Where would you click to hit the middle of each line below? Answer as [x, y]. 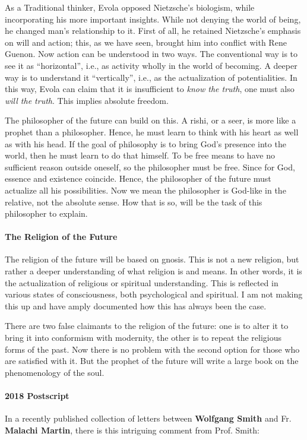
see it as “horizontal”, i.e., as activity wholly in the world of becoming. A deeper [151, 65]
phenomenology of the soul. [55, 372]
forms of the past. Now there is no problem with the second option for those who [152, 349]
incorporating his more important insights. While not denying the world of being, [153, 19]
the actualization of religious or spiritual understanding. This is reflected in [142, 282]
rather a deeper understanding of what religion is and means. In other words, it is [153, 271]
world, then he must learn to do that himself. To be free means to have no [140, 155]
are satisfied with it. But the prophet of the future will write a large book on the [152, 361]
